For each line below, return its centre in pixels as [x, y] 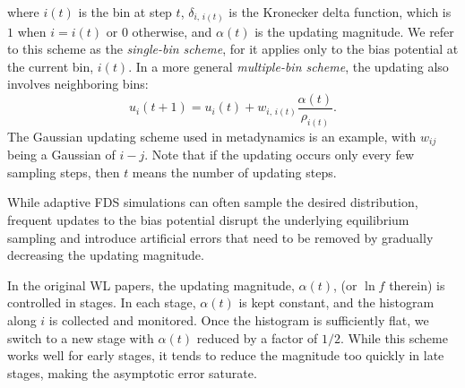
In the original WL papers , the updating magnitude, [151, 285]
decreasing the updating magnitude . [106, 255]
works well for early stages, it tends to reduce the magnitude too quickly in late [226, 355]
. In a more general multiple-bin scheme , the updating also [288, 66]
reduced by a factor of [257, 337]
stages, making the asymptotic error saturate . [132, 372]
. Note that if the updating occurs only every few [280, 155]
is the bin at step [125, 12]
